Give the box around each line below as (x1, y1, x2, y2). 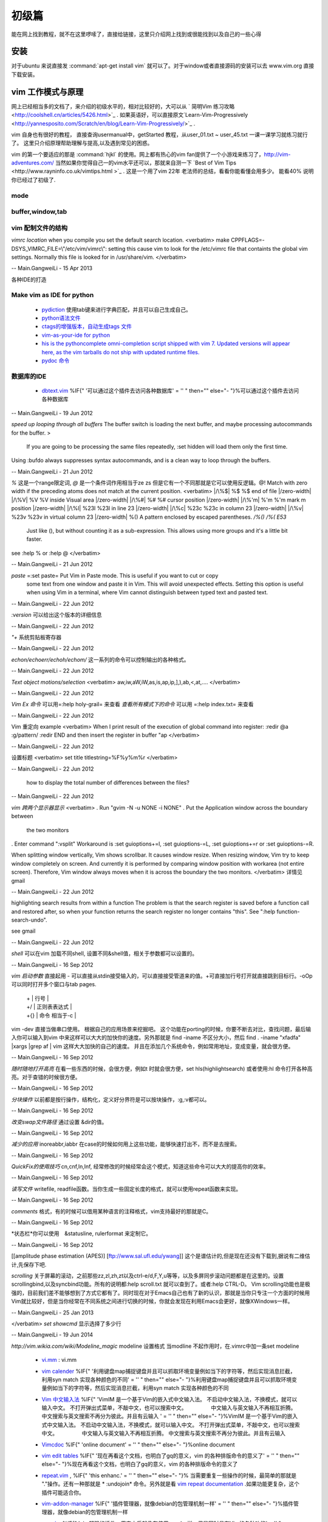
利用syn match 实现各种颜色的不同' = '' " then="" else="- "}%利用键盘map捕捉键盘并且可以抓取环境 (41, 1376, 292, 1383)
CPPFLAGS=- (231, 236, 265, 244)
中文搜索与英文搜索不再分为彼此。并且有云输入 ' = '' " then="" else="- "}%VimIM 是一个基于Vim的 (41, 1412, 288, 1420)
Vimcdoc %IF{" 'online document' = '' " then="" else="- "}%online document (41, 1440, 235, 1448)
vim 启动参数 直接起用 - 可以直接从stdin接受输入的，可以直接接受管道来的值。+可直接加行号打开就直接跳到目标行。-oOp (11, 972, 313, 980)
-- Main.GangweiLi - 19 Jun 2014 (11, 1331, 94, 1339)
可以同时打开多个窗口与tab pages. (11, 981, 97, 988)
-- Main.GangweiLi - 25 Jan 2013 (11, 1309, 94, 1316)
